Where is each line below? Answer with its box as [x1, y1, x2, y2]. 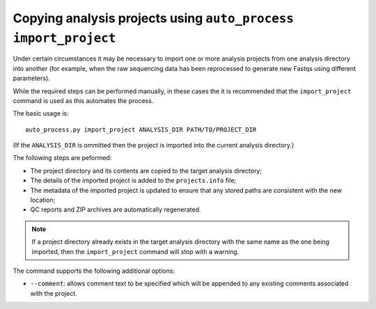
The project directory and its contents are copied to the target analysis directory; [30, 166, 263, 175]
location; [30, 196, 56, 205]
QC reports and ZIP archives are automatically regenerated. [30, 205, 201, 214]
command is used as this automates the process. [13, 96, 154, 104]
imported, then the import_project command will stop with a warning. [31, 247, 240, 255]
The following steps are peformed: [13, 154, 112, 162]
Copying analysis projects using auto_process [13, 10, 294, 26]
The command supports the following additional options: [13, 267, 175, 275]
